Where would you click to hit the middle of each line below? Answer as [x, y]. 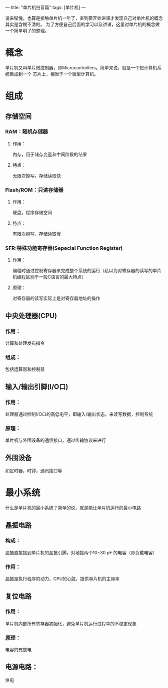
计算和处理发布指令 [25, 343]
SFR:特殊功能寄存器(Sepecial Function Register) [64, 248]
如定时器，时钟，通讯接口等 [34, 471]
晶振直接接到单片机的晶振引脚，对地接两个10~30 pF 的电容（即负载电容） [81, 552]
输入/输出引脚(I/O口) [37, 387]
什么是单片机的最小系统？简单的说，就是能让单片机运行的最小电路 [73, 508]
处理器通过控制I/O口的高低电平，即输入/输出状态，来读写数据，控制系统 [79, 414]
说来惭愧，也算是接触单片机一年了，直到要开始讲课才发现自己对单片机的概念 [84, 18]
